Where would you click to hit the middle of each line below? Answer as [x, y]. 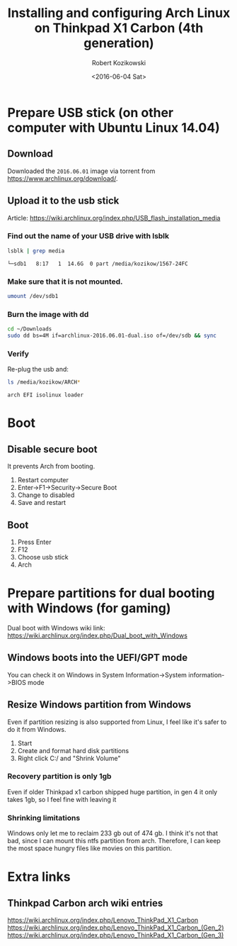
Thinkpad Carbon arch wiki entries [85, 903]
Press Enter [34, 542]
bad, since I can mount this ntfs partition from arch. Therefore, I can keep [114, 841]
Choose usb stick [43, 557]
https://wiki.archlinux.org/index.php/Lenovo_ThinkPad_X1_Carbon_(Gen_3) [116, 935]
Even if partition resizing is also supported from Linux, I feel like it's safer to [117, 722]
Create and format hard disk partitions [73, 750]
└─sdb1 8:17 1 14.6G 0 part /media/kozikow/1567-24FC [98, 264]
